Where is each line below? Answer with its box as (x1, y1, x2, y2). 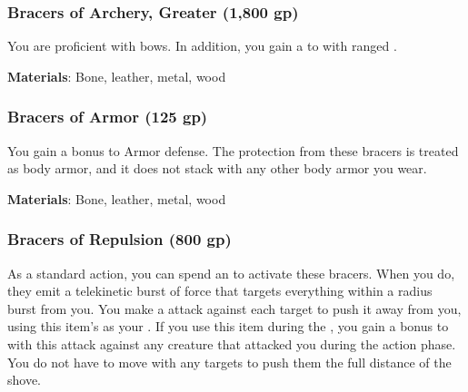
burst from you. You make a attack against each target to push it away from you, (7, 299, 462, 318)
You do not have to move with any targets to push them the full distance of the (7, 352, 452, 371)
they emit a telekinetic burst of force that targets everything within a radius (7, 281, 433, 300)
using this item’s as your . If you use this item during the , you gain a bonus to (7, 317, 449, 336)
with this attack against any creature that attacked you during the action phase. (7, 335, 456, 353)
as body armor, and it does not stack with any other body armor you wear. (7, 159, 427, 178)
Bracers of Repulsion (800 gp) (7, 228, 232, 250)
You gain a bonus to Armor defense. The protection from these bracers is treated (7, 141, 459, 160)
